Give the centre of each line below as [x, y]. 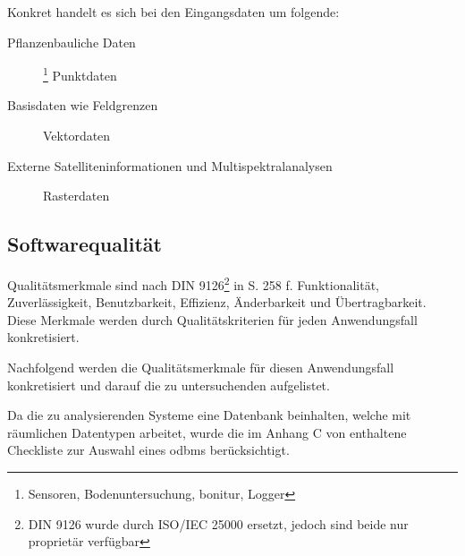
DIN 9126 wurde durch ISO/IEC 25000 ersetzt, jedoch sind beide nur [218, 523]
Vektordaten [77, 136]
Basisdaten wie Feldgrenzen [83, 105]
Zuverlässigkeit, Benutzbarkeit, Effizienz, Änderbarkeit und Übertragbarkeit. [217, 302]
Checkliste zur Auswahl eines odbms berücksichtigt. [148, 450]
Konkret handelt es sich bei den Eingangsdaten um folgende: [173, 12]
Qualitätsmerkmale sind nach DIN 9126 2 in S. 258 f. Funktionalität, [193, 283]
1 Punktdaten [80, 74]
